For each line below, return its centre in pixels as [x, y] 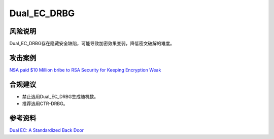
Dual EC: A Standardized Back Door [46, 130]
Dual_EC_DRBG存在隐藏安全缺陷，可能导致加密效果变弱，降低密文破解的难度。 [92, 44]
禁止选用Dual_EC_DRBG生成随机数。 [60, 96]
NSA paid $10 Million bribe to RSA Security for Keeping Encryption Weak [85, 70]
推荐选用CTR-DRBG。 [45, 103]
